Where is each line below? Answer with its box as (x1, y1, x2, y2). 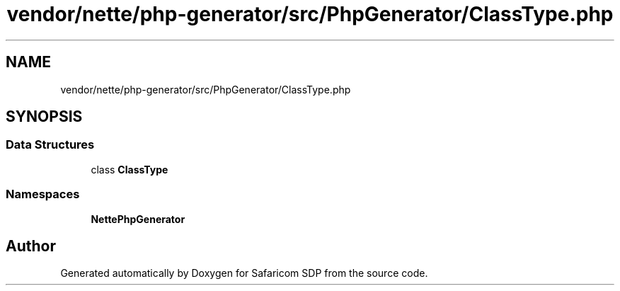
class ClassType (91, 163, 168, 176)
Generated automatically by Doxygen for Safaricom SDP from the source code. (60, 267, 428, 280)
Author (6, 236, 56, 255)
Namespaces (6, 187, 80, 202)
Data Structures (6, 137, 95, 152)
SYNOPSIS (6, 108, 83, 126)
